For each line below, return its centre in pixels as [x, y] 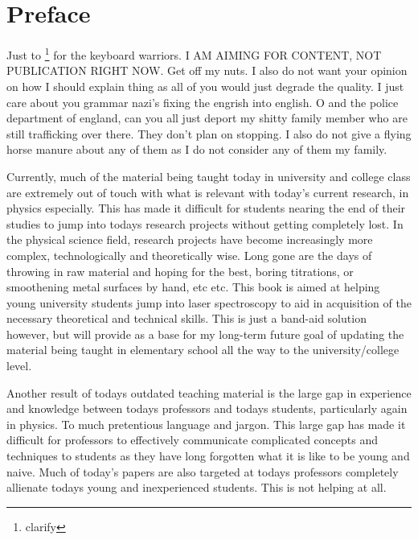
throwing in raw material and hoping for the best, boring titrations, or [180, 271]
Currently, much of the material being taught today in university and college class [209, 176]
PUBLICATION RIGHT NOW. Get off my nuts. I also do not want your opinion [207, 70]
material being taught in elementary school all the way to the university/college [203, 350]
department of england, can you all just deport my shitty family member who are [207, 118]
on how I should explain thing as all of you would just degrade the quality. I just [205, 86]
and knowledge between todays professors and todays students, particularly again [207, 408]
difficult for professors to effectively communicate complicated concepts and [192, 440]
